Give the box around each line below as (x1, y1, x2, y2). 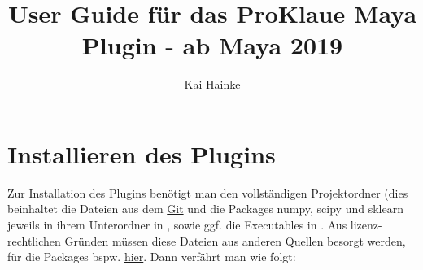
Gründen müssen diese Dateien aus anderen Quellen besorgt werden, (64, 232, 406, 249)
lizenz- (350, 216, 382, 233)
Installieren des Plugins (7, 137, 276, 170)
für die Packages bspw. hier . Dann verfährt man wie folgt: (7, 248, 296, 265)
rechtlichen (7, 232, 61, 249)
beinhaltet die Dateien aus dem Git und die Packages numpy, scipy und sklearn (7, 200, 403, 217)
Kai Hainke (184, 76, 241, 93)
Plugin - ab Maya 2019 (81, 28, 343, 62)
